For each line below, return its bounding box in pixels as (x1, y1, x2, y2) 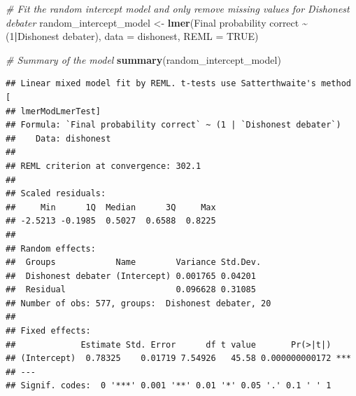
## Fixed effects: (6, 326, 91, 336)
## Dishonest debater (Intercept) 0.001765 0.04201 (6, 271, 256, 281)
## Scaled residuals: (6, 189, 106, 199)
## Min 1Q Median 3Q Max (6, 202, 216, 212)
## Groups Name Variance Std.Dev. (6, 257, 262, 268)
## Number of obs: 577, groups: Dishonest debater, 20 (6, 298, 271, 308)
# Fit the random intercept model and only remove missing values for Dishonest (6, 1, 350, 15)
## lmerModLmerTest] (6, 106, 101, 116)
